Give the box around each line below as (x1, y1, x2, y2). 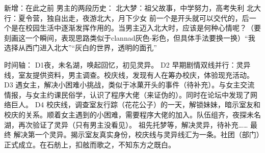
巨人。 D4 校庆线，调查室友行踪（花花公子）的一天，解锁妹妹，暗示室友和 (11, 99, 261, 110)
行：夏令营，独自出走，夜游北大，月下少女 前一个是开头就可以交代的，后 (4, 12, 249, 23)
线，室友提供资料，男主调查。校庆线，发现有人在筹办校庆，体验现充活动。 (4, 69, 254, 80)
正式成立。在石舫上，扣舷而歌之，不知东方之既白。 (4, 139, 175, 149)
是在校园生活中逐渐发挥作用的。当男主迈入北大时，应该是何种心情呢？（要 (11, 22, 261, 33)
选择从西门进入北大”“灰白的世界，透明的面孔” (4, 42, 157, 53)
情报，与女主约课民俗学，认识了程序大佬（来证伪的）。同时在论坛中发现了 (4, 89, 250, 100)
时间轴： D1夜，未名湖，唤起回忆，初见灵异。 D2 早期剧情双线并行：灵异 (4, 59, 251, 70)
